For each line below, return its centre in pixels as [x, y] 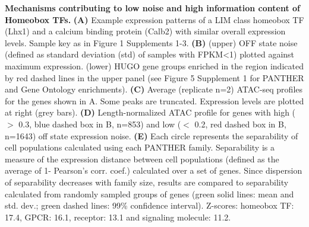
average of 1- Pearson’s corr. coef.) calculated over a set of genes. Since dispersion [154, 170]
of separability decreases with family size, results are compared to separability [147, 182]
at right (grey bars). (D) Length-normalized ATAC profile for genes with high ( [150, 112]
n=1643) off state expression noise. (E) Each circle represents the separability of [152, 135]
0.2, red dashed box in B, [240, 124]
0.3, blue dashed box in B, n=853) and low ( [100, 124]
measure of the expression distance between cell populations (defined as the [142, 159]
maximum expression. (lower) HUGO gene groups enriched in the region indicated [154, 65]
